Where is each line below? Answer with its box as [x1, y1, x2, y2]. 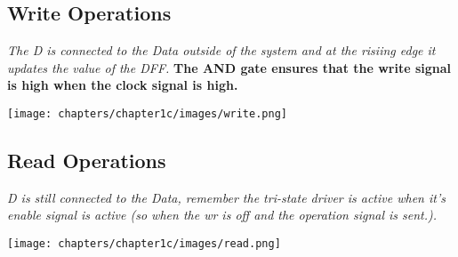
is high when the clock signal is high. [7, 76, 238, 94]
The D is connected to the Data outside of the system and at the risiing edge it [7, 41, 436, 60]
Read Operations [7, 147, 166, 174]
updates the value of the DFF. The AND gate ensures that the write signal [7, 58, 452, 76]
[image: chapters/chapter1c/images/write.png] [7, 107, 287, 120]
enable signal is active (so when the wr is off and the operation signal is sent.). [7, 205, 438, 224]
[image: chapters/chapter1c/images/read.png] [7, 237, 281, 251]
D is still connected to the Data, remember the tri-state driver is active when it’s [7, 188, 446, 206]
